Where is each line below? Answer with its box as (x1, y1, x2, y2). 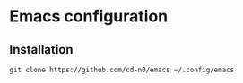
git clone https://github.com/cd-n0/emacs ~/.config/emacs (9, 65, 235, 74)
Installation (9, 42, 74, 57)
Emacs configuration (9, 6, 169, 27)
